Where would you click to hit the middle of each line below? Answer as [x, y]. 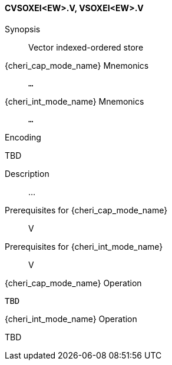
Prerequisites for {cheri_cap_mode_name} [86, 210]
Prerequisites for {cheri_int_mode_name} [84, 246]
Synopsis [23, 29]
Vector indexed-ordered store [86, 47]
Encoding [23, 137]
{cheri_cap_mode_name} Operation [73, 283]
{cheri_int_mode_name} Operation [71, 319]
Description [27, 173]
